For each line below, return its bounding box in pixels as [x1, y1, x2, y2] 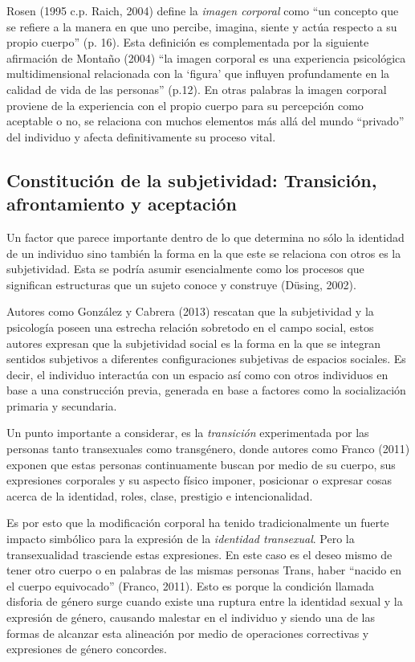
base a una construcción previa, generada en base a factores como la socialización [6, 382, 406, 398]
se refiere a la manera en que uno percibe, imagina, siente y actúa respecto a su [6, 18, 397, 35]
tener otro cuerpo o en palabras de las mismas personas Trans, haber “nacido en [6, 562, 401, 578]
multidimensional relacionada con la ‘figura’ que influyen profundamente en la [6, 65, 390, 82]
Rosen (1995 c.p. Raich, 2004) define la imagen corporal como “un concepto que [6, 2, 399, 18]
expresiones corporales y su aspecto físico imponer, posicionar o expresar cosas [6, 472, 393, 488]
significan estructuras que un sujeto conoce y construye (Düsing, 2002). [6, 276, 356, 292]
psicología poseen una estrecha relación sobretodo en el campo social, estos [6, 318, 374, 335]
